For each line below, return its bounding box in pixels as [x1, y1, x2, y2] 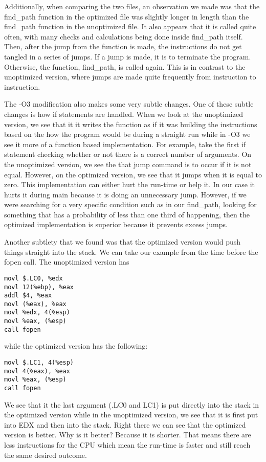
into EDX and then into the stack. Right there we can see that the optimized [4, 419, 246, 430]
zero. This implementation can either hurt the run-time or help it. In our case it [4, 179, 255, 190]
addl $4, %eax [4, 292, 52, 299]
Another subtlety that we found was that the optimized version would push [4, 236, 241, 247]
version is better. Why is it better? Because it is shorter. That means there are [4, 429, 251, 440]
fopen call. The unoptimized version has [4, 256, 129, 267]
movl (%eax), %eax [4, 300, 66, 308]
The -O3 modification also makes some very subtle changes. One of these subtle [4, 98, 254, 109]
